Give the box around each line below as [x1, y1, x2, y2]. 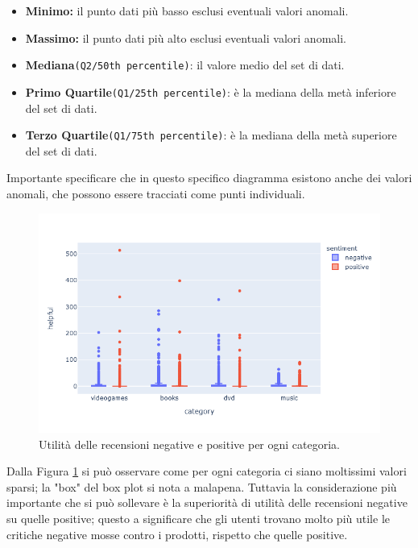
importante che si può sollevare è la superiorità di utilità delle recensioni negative [6, 494, 408, 511]
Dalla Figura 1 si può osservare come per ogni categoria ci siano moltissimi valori [6, 463, 407, 479]
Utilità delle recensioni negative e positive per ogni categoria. [39, 435, 340, 452]
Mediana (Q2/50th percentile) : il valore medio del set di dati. [25, 56, 345, 73]
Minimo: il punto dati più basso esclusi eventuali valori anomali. [25, 2, 349, 19]
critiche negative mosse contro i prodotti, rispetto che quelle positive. [6, 525, 348, 542]
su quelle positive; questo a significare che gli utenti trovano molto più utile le [6, 510, 390, 527]
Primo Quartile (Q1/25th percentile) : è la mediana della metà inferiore [25, 83, 396, 100]
